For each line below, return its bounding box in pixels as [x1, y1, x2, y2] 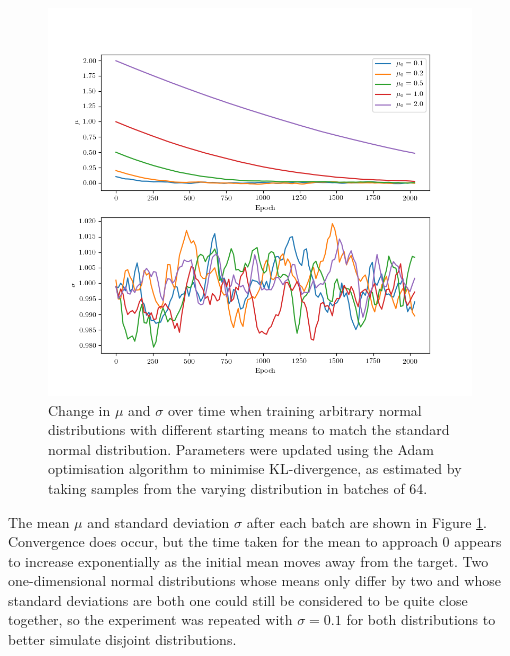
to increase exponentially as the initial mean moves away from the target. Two [8, 550, 489, 571]
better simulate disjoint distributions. [8, 629, 237, 650]
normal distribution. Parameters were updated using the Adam [48, 438, 435, 459]
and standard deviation [87, 511, 230, 532]
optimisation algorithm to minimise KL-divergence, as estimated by [48, 458, 462, 479]
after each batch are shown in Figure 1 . [246, 511, 487, 532]
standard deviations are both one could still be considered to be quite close [8, 589, 468, 610]
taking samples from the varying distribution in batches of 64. [48, 477, 428, 498]
